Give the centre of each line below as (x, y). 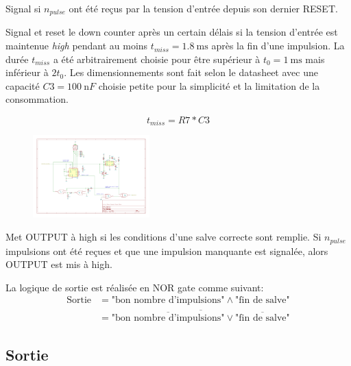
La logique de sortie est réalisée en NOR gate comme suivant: (135, 287)
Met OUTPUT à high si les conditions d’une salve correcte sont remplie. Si (164, 237)
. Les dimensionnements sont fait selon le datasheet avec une (191, 72)
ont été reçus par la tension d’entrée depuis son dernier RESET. (203, 8)
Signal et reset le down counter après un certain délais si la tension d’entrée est (172, 32)
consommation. (37, 99)
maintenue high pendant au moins (77, 46)
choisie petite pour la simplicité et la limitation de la (209, 85)
